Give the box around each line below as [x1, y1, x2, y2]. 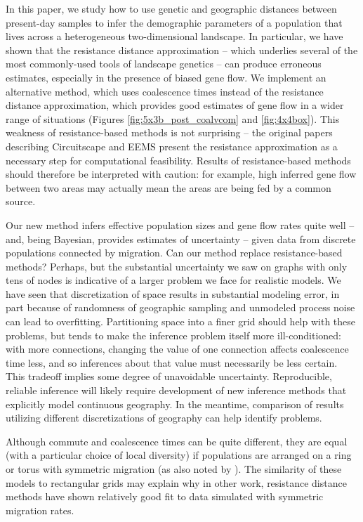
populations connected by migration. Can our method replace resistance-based [6, 245, 343, 260]
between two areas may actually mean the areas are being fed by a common [6, 180, 331, 195]
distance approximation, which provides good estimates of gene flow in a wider [6, 98, 344, 112]
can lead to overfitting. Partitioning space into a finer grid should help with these [6, 314, 356, 329]
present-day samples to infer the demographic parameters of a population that [6, 15, 343, 30]
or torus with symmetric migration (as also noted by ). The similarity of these [6, 462, 342, 476]
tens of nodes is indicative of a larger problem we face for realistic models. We [6, 273, 341, 287]
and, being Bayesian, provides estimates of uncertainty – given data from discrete [6, 231, 356, 246]
